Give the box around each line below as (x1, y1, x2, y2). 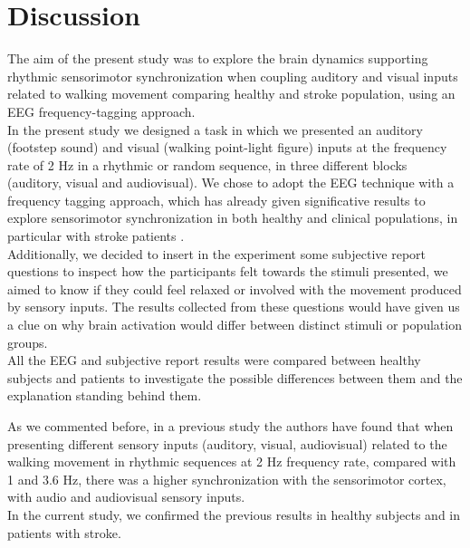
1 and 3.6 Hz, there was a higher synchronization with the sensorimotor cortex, (7, 469, 446, 488)
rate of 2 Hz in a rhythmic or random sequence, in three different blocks (7, 155, 408, 174)
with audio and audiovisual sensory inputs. (7, 487, 245, 506)
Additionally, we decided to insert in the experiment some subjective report (7, 244, 426, 263)
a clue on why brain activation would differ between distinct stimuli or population (7, 315, 462, 334)
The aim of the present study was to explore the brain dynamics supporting (7, 49, 428, 68)
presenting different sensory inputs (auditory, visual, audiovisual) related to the (7, 434, 447, 453)
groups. (7, 332, 48, 351)
